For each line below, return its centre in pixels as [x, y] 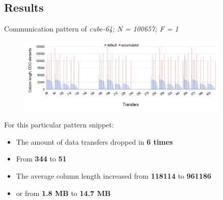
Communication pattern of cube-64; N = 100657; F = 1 [91, 29]
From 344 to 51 [41, 159]
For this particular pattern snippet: [59, 125]
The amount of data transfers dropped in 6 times [94, 141]
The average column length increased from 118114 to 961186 [114, 175]
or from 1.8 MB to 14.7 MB [63, 193]
